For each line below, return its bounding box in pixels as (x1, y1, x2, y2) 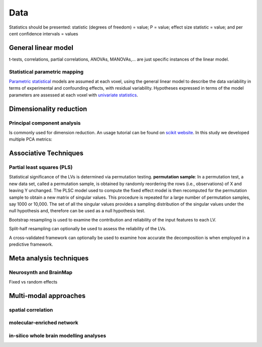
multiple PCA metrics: (9, 136, 52, 142)
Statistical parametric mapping (9, 68, 84, 75)
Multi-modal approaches (9, 291, 86, 300)
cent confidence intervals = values (9, 31, 79, 36)
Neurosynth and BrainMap (9, 269, 73, 276)
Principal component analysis (9, 119, 81, 126)
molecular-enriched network (9, 319, 79, 326)
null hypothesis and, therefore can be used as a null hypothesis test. (9, 208, 146, 214)
